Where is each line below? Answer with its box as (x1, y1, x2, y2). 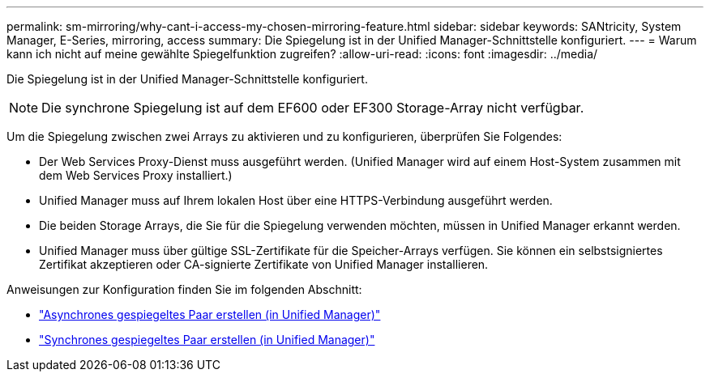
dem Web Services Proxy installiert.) (39, 168, 233, 182)
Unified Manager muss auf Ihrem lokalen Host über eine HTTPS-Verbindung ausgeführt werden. (39, 193, 553, 207)
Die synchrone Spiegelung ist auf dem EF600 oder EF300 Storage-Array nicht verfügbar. (41, 100, 584, 116)
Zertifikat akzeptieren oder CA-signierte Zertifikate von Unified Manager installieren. (39, 257, 489, 271)
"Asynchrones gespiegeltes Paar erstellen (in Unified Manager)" (39, 308, 381, 321)
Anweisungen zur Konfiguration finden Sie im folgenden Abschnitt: (6, 282, 362, 296)
